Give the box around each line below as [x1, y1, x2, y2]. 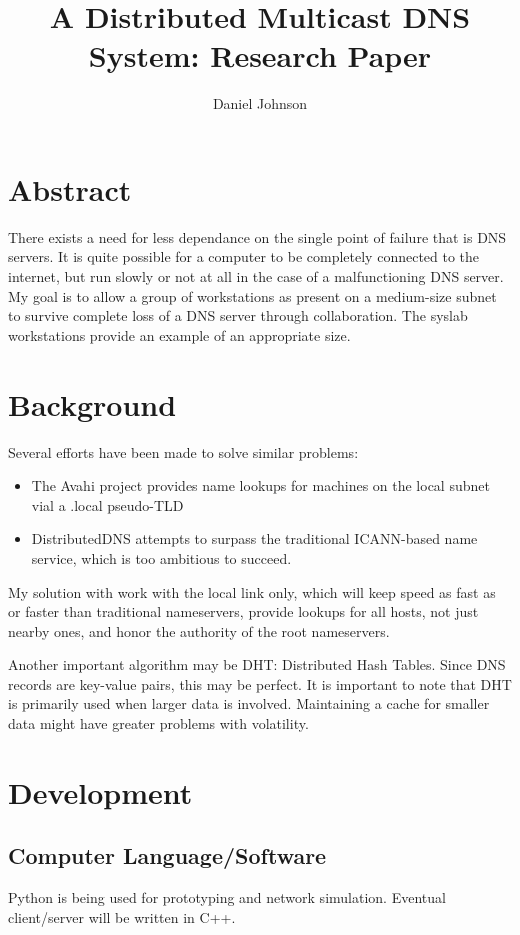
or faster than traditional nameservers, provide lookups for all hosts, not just [8, 601, 479, 622]
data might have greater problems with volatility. [8, 713, 309, 734]
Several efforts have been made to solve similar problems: [8, 441, 359, 462]
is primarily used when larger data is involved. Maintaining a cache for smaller [8, 693, 490, 714]
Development [8, 771, 193, 812]
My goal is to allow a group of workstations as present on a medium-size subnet [8, 285, 497, 306]
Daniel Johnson [212, 93, 308, 114]
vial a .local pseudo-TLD [31, 494, 184, 515]
